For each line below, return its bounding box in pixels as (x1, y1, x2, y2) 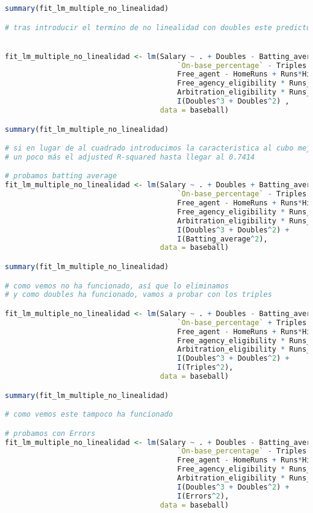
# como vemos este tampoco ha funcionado (5, 410, 173, 419)
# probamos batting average (5, 172, 117, 181)
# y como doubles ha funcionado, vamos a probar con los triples (5, 290, 272, 299)
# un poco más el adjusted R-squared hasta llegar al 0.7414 (5, 152, 255, 161)
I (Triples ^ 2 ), (177, 363, 234, 372)
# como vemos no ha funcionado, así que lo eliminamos (5, 281, 229, 290)
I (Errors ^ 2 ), (177, 491, 229, 500)
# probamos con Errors (5, 429, 96, 438)
